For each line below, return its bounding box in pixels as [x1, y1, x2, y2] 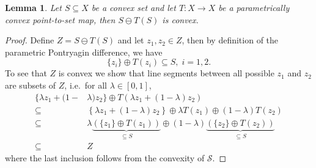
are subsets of [5, 78, 56, 91]
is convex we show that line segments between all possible [58, 67, 274, 79]
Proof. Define [5, 34, 54, 46]
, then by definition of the [182, 34, 279, 46]
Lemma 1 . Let [5, 1, 62, 13]
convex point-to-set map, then [5, 13, 116, 26]
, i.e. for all [64, 78, 107, 91]
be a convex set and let [91, 1, 176, 13]
